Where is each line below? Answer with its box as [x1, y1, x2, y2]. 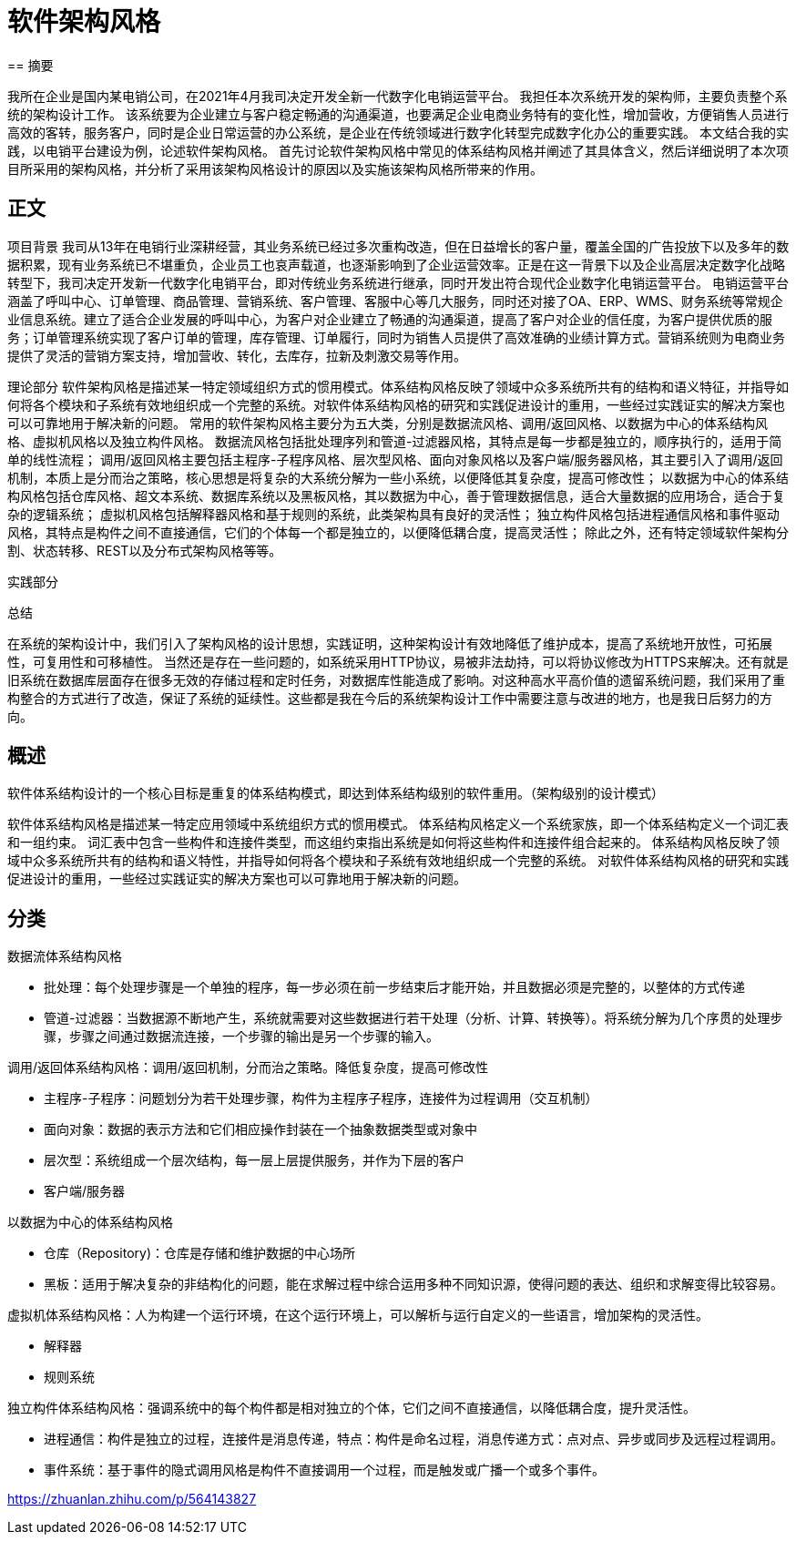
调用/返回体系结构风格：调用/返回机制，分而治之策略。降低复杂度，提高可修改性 [7, 1059, 489, 1076]
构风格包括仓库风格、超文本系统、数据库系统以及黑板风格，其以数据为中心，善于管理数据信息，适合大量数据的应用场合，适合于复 [7, 487, 785, 504]
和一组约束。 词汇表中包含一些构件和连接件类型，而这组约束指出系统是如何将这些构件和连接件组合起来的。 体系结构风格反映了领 [7, 834, 780, 851]
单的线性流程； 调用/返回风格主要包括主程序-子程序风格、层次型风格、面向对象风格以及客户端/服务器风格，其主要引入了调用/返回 [7, 451, 783, 467]
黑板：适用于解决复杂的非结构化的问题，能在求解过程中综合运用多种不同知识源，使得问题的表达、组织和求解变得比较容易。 [44, 1276, 783, 1292]
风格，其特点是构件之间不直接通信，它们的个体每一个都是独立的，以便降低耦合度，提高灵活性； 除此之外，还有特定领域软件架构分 [7, 524, 789, 540]
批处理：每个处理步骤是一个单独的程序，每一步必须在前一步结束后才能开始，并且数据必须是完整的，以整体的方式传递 [44, 979, 745, 996]
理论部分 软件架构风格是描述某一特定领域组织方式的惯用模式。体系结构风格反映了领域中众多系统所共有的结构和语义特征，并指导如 [7, 378, 789, 394]
